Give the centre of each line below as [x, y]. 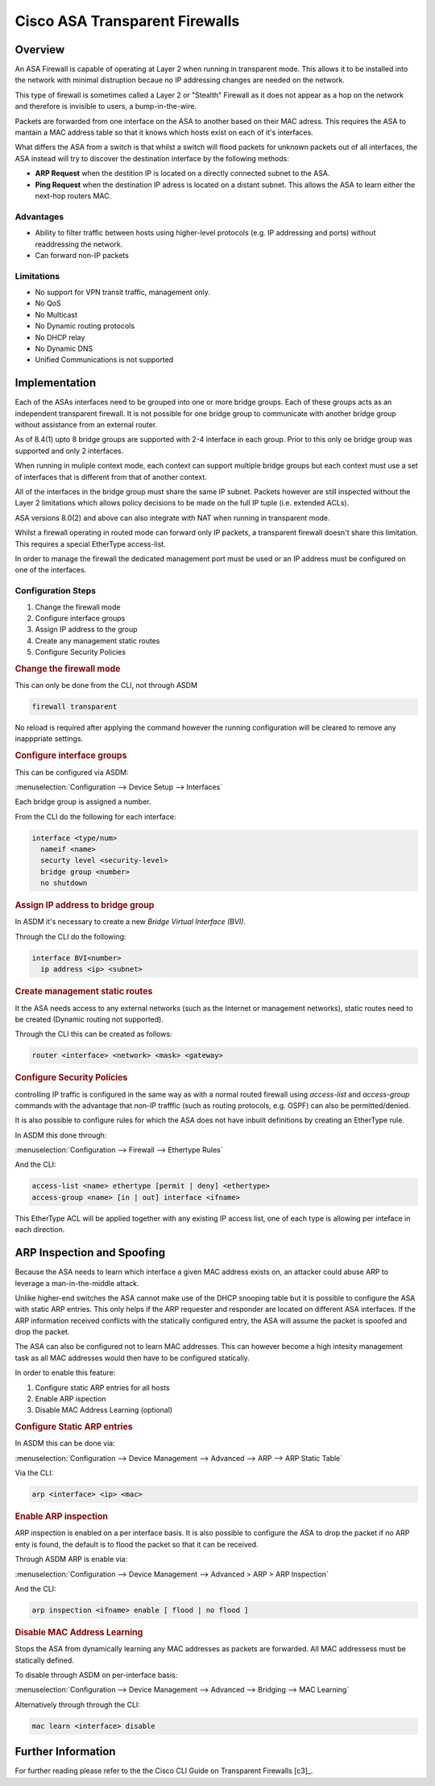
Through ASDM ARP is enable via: [71, 1559]
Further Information [65, 1752]
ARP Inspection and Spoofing [90, 1253]
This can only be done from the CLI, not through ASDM [106, 685]
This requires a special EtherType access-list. [91, 543]
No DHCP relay [60, 337]
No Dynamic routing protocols [85, 326]
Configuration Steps [56, 591]
